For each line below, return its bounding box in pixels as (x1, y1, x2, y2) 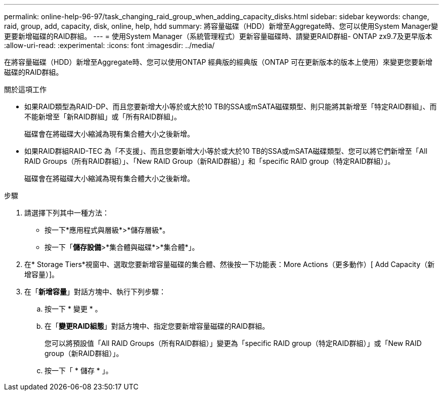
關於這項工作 (4, 85, 47, 94)
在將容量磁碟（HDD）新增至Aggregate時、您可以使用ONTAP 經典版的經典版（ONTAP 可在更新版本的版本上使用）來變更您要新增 (4, 58, 432, 66)
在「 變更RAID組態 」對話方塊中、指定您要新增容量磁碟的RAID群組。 (45, 322, 270, 330)
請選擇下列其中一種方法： (24, 208, 109, 217)
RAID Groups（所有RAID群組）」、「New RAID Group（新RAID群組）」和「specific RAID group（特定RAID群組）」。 (24, 157, 395, 165)
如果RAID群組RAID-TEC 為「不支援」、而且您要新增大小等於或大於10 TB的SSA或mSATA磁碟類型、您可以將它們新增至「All (24, 147, 428, 155)
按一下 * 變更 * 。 (45, 304, 102, 313)
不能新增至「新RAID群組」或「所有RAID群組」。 (24, 112, 182, 121)
